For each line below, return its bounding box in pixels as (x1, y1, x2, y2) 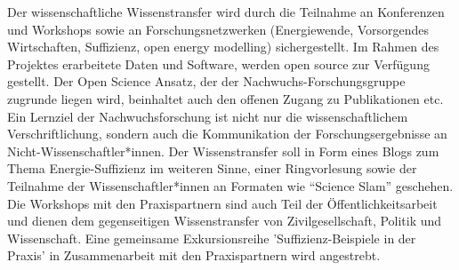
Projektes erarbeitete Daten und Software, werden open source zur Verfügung (7, 54, 430, 73)
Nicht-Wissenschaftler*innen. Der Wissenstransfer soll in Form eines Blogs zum (7, 141, 439, 160)
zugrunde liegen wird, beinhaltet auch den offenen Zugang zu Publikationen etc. (7, 89, 444, 107)
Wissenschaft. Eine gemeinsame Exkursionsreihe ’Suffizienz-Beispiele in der (7, 228, 416, 247)
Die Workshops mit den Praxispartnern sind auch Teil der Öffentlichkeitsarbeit (7, 194, 438, 212)
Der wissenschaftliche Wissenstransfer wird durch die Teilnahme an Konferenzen (7, 3, 445, 20)
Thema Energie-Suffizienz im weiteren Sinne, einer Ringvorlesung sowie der (7, 159, 417, 178)
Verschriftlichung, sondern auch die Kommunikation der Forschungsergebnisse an (7, 124, 447, 143)
